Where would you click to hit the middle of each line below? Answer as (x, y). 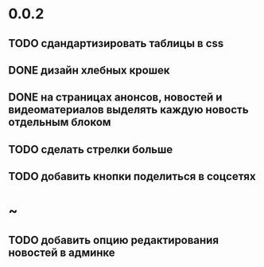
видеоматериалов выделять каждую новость (128, 110)
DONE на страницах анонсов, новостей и (115, 98)
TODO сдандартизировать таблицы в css (116, 43)
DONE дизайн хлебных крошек (89, 70)
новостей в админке (62, 252)
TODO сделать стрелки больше (91, 149)
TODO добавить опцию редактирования (114, 240)
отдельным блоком (60, 122)
